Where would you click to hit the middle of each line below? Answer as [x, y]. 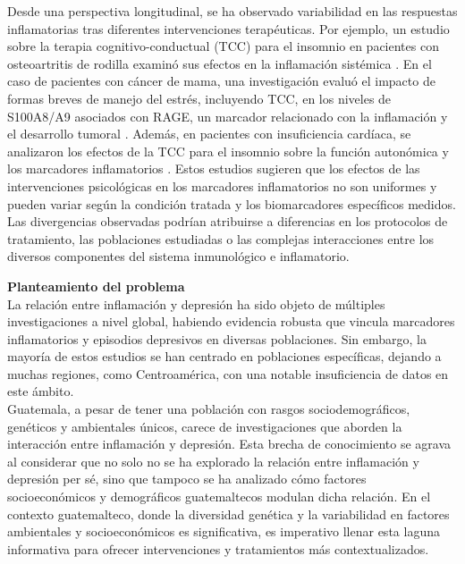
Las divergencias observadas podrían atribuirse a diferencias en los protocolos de [228, 221]
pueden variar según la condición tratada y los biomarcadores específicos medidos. [232, 203]
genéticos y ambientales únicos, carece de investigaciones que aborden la [205, 426]
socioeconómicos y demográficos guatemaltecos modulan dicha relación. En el [219, 497]
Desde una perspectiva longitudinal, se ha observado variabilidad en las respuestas [232, 11]
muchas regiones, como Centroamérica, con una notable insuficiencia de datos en [228, 373]
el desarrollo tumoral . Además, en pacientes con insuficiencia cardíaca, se [209, 134]
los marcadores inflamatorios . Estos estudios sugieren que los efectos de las [214, 168]
